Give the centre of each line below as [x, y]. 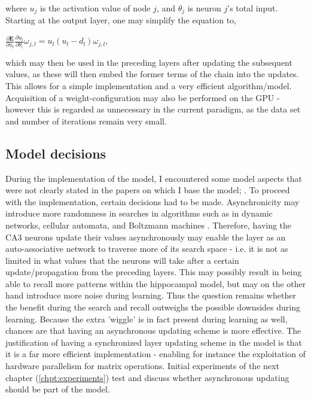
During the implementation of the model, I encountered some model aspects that [154, 178]
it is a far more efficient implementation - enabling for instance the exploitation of [155, 354]
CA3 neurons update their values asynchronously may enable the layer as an [146, 237]
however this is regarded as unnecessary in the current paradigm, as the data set [153, 109]
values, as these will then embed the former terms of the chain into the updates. [152, 74]
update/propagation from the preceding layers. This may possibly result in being [154, 272]
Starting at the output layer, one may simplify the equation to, [121, 20]
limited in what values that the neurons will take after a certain [122, 260]
